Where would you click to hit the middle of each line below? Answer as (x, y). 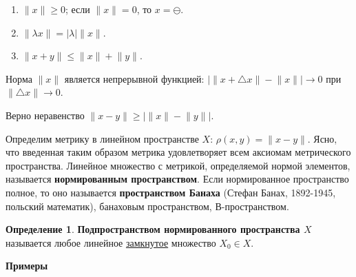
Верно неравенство (45, 115)
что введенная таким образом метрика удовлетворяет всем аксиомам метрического (178, 152)
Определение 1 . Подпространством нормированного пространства (153, 229)
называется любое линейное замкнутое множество (111, 242)
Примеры (27, 266)
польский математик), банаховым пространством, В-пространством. (147, 206)
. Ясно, (322, 138)
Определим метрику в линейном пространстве (102, 138)
